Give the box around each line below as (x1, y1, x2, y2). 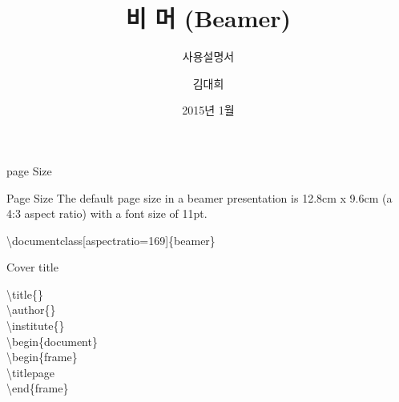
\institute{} (6, 317, 65, 334)
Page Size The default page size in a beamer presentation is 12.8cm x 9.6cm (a (6, 189, 393, 206)
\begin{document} (6, 332, 98, 349)
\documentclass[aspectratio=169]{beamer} (6, 231, 216, 248)
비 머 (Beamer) (125, 2, 292, 34)
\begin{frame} (6, 348, 78, 365)
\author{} (6, 301, 56, 318)
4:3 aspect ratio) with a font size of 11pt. (6, 205, 208, 222)
